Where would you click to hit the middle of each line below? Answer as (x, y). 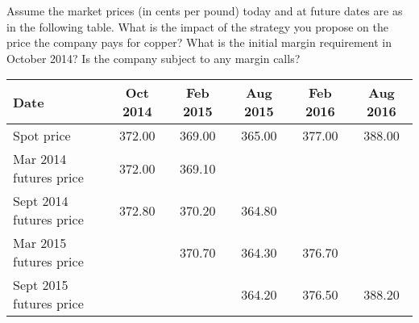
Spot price (42, 136)
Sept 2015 (41, 285)
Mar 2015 (40, 243)
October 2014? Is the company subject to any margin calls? (153, 58)
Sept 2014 (41, 201)
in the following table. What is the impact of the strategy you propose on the (197, 26)
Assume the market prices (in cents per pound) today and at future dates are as (205, 10)
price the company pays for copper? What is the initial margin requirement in (199, 42)
